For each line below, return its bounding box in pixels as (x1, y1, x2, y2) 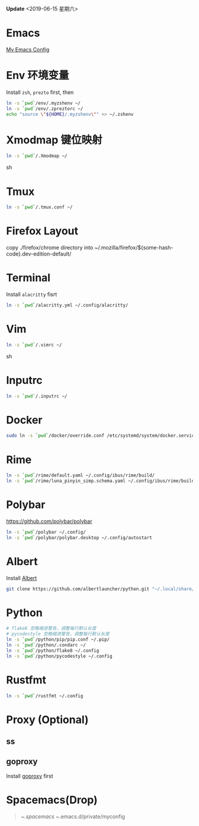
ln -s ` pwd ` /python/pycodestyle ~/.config (6, 653, 113, 659)
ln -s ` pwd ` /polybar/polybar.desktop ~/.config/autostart (6, 534, 152, 541)
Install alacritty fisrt (6, 291, 57, 298)
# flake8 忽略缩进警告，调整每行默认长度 (6, 626, 97, 632)
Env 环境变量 (6, 69, 69, 82)
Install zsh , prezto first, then (6, 89, 74, 96)
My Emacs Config (6, 46, 50, 53)
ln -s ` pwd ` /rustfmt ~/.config (6, 693, 84, 699)
